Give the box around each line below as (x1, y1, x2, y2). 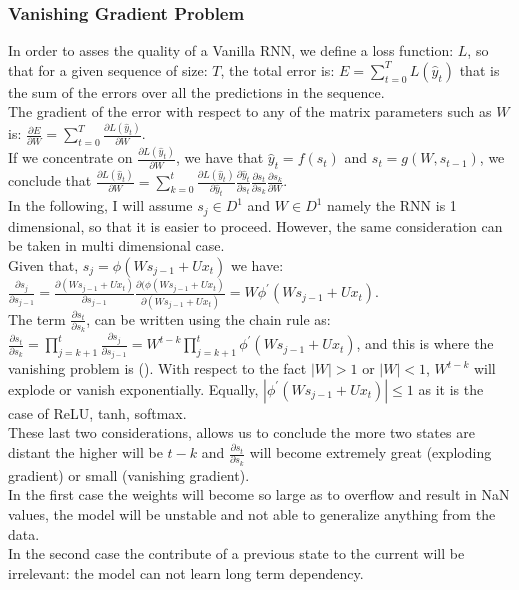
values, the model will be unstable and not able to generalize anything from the (8, 503, 496, 524)
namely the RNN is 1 (327, 195, 457, 216)
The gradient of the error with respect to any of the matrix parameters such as (8, 101, 492, 122)
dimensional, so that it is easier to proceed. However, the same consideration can (8, 215, 503, 236)
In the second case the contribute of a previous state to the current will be (8, 543, 465, 564)
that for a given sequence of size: (8, 59, 208, 80)
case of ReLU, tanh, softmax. (8, 402, 187, 423)
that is (459, 59, 500, 80)
